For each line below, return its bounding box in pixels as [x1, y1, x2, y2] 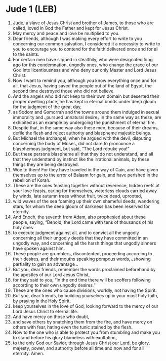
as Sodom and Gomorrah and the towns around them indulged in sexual [12, 109, 160, 115]
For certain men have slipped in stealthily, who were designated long [12, 56, 153, 62]
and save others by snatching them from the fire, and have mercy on [12, 319, 153, 324]
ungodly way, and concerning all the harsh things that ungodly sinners [12, 240, 156, 246]
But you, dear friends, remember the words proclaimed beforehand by [12, 266, 156, 272]
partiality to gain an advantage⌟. [12, 261, 79, 267]
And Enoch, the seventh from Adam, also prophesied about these [12, 214, 146, 220]
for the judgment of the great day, [12, 104, 82, 110]
